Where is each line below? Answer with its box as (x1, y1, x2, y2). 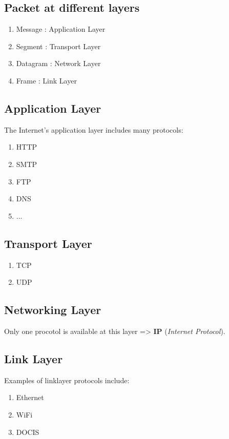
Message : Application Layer (16, 24, 106, 34)
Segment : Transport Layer (16, 40, 101, 51)
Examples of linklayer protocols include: (4, 374, 130, 385)
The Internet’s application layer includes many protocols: (4, 124, 183, 135)
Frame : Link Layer (16, 75, 77, 86)
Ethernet (16, 392, 44, 403)
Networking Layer (4, 302, 101, 318)
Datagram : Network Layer (16, 58, 101, 69)
